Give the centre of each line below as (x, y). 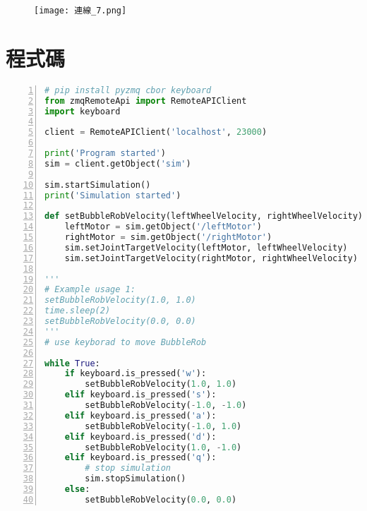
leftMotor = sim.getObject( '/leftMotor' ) (163, 227)
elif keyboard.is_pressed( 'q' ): (140, 458)
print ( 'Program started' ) (105, 154)
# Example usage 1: (90, 290)
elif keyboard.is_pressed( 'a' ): (140, 415)
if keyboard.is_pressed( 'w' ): (136, 374)
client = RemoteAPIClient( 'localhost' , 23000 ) (156, 132)
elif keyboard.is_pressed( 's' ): (140, 395)
